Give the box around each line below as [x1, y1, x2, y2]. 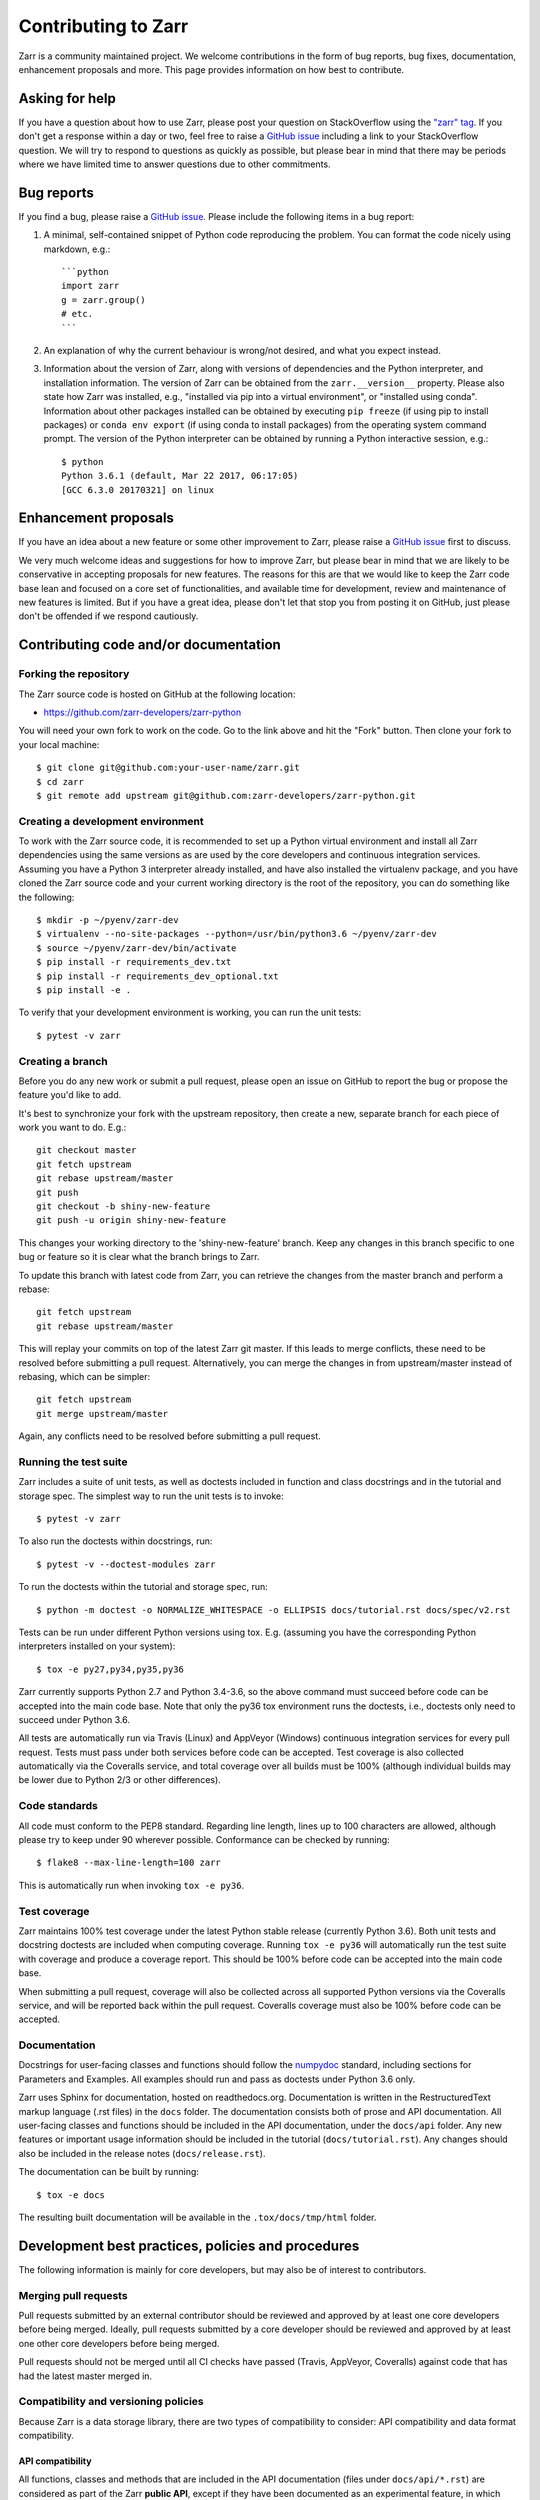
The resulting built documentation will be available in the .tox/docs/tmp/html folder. [18, 2211, 377, 2223]
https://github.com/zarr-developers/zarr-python [43, 706, 242, 718]
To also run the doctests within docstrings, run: [18, 1535, 213, 1547]
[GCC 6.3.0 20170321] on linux [61, 484, 215, 495]
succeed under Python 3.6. [18, 1713, 130, 1725]
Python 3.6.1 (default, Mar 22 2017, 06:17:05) [61, 470, 299, 482]
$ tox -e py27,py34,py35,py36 [36, 1663, 185, 1675]
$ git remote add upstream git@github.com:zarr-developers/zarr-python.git [36, 790, 416, 801]
